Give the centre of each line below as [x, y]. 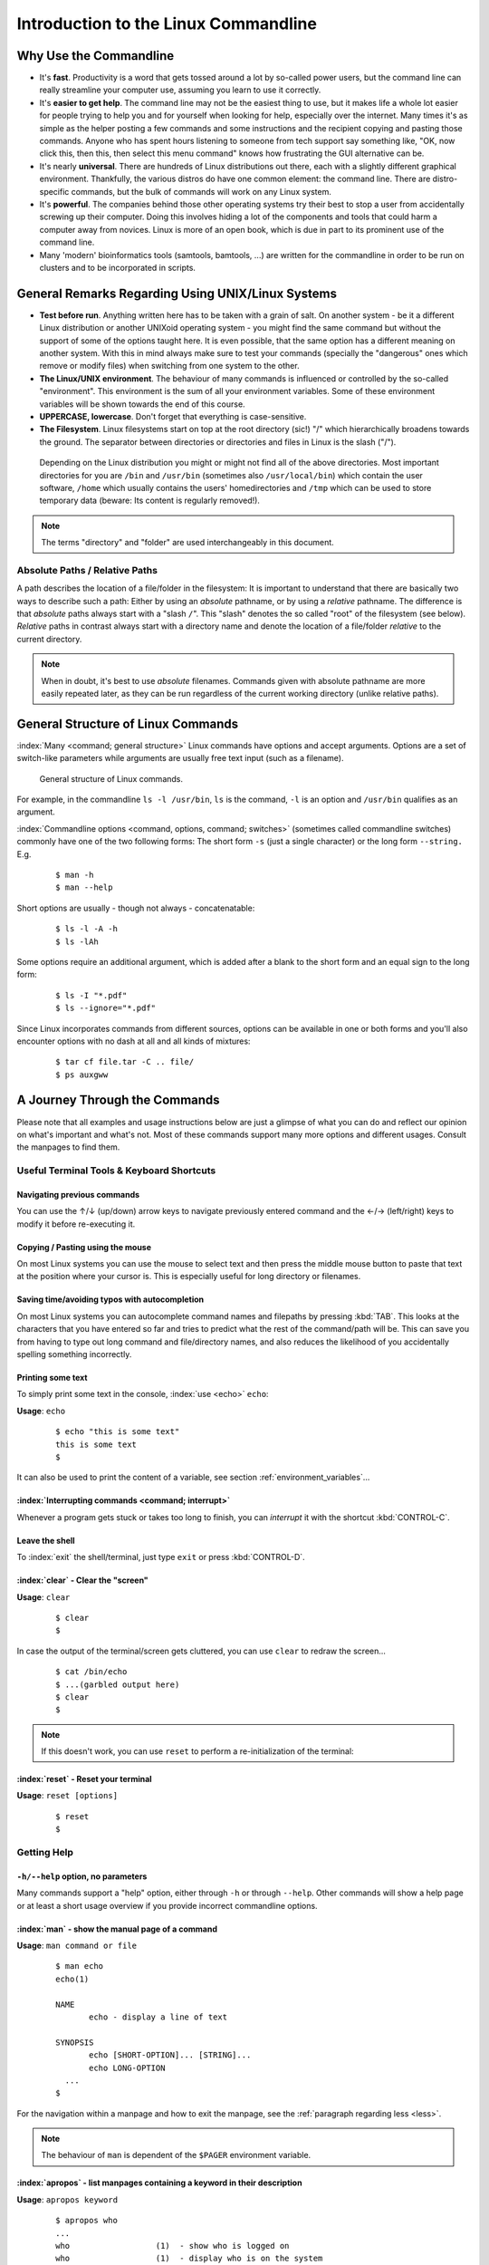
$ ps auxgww [82, 1075]
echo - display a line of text [158, 2017]
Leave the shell [46, 1540]
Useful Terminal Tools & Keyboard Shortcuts [116, 1171]
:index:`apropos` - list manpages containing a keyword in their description [159, 2183]
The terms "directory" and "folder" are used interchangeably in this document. [187, 543]
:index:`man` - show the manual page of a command [117, 1929]
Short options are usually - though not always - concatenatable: [136, 908]
